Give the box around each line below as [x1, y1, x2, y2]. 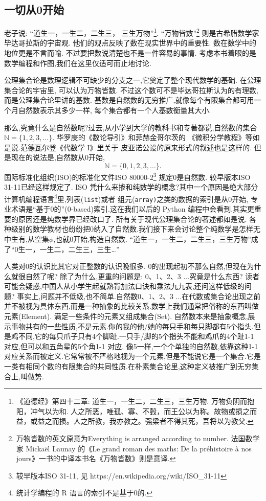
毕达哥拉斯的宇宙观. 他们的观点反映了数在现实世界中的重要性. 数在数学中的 [4, 37, 257, 48]
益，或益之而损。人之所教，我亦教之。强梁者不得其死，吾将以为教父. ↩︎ [16, 416, 254, 426]
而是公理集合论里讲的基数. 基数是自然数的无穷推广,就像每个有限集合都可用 [4, 95, 254, 105]
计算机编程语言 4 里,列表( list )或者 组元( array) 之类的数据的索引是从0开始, [4, 192, 249, 204]
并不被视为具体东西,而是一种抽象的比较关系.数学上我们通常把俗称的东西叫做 [4, 301, 259, 311]
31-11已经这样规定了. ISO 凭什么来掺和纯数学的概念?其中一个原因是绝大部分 [4, 181, 258, 192]
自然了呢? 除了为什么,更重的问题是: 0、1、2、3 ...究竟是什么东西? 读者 [25, 270, 260, 281]
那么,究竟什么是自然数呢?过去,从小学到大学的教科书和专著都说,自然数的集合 [4, 122, 257, 132]
